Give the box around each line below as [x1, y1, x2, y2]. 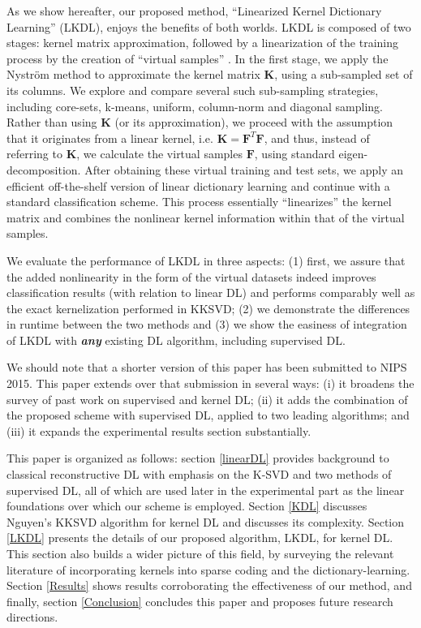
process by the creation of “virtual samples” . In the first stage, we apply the [6, 49, 389, 67]
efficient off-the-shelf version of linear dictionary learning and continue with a [6, 177, 390, 194]
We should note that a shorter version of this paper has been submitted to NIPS [6, 359, 407, 376]
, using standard [254, 145, 335, 162]
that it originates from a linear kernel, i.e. [6, 129, 213, 146]
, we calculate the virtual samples [76, 145, 243, 162]
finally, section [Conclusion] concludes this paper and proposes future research [6, 592, 393, 609]
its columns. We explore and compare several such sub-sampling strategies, [6, 81, 379, 98]
